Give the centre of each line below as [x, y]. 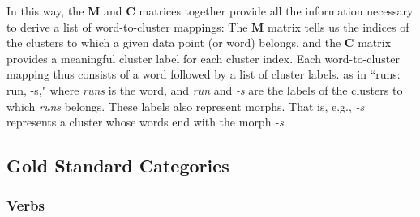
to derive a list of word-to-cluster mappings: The [127, 26]
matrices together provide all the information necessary [276, 11]
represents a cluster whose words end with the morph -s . [147, 122]
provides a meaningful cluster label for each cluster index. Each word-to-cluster [203, 58]
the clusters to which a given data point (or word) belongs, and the [174, 43]
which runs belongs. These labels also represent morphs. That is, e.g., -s [186, 106]
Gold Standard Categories [118, 166]
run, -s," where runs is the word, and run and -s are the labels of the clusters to [205, 89]
